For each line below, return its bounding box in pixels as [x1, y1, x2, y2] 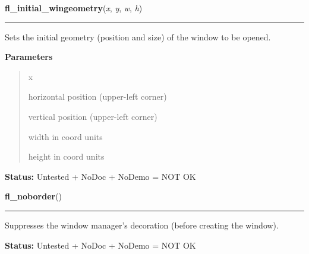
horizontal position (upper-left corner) [28, 90, 167, 103]
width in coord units [28, 130, 103, 142]
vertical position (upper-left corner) [28, 110, 157, 122]
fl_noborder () [5, 190, 62, 202]
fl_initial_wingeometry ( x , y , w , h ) [5, 2, 143, 14]
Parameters [5, 50, 53, 63]
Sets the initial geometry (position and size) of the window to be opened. [5, 30, 271, 43]
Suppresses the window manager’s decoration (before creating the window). [5, 218, 279, 231]
